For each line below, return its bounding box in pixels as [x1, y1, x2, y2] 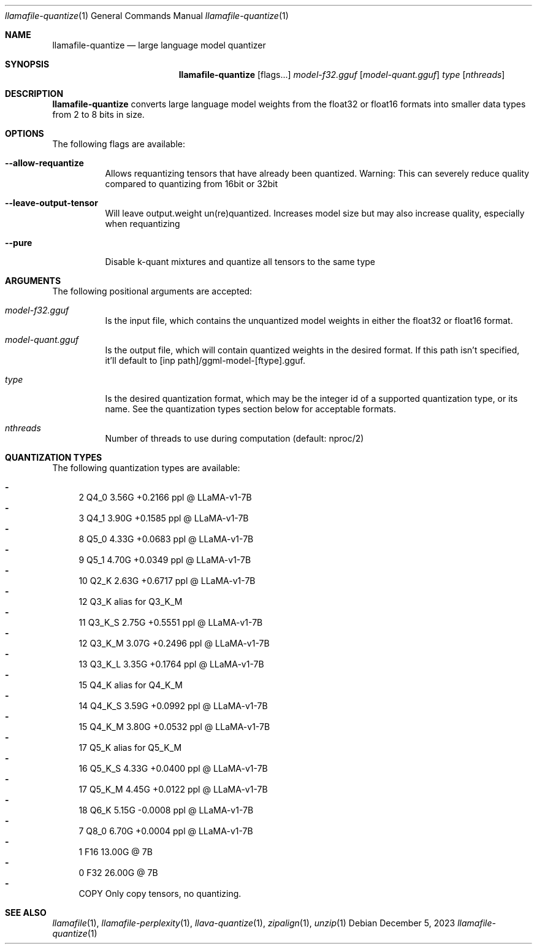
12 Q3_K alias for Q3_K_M [78, 596, 183, 607]
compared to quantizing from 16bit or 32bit [105, 179, 278, 189]
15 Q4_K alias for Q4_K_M [78, 680, 183, 690]
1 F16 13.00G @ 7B [78, 847, 153, 857]
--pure [5, 237, 32, 248]
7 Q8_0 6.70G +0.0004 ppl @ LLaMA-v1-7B [78, 826, 253, 836]
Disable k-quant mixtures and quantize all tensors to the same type [105, 256, 376, 267]
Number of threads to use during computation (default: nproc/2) [105, 433, 364, 444]
